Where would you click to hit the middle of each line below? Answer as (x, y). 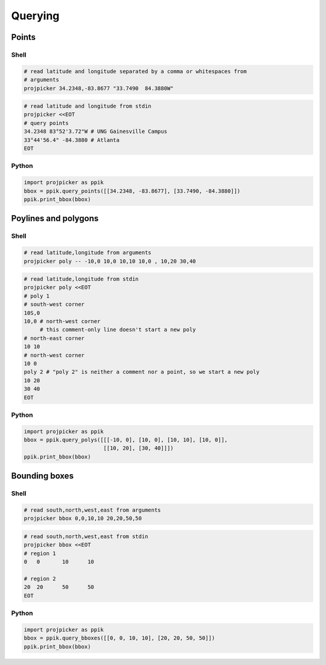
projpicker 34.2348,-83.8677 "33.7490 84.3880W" (99, 88)
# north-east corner (54, 338)
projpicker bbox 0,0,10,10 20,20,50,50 (83, 519)
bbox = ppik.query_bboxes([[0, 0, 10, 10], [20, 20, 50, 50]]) (120, 638)
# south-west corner (54, 304)
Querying (35, 16)
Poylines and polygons (55, 218)
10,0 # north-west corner (62, 321)
